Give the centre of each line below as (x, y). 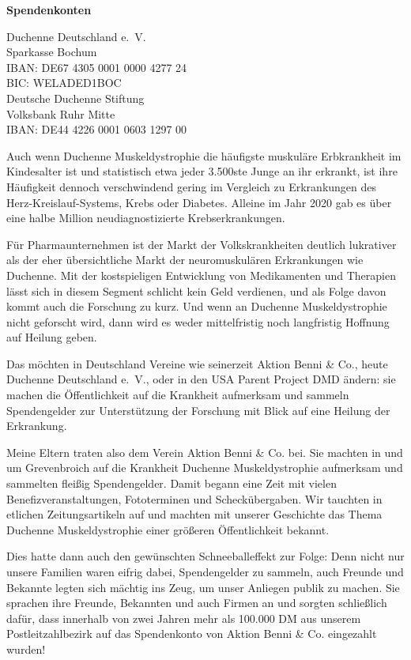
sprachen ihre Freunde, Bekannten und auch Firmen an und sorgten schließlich (197, 603)
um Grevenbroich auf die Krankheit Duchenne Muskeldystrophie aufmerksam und (205, 468)
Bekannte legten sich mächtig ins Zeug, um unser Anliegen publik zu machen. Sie (203, 587)
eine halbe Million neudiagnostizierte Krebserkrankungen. (146, 218)
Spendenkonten (49, 9)
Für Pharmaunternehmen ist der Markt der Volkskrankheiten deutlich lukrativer (202, 244)
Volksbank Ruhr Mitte (61, 113)
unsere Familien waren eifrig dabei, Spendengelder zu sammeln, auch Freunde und (205, 571)
